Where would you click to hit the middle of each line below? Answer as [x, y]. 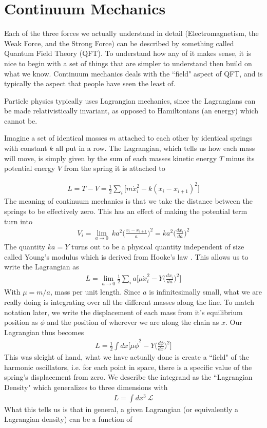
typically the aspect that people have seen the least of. [90, 83]
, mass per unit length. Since [96, 292]
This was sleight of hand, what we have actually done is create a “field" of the [127, 357]
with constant [26, 148]
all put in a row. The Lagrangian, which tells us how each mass [155, 148]
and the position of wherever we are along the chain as [133, 322]
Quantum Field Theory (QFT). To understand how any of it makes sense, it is [128, 53]
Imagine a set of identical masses [56, 138]
